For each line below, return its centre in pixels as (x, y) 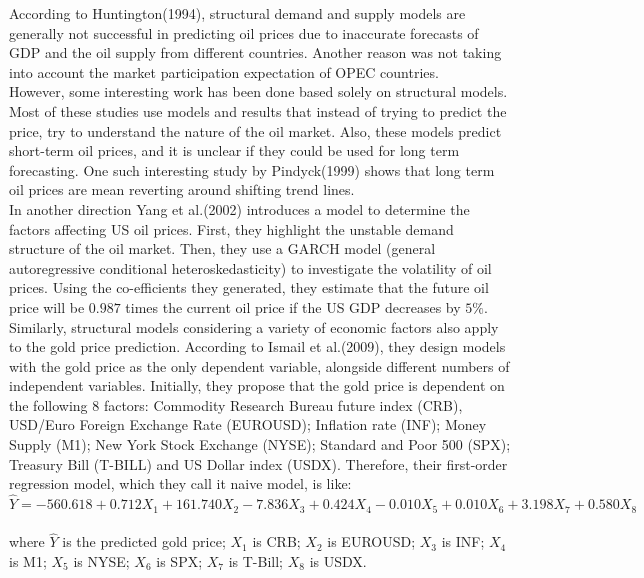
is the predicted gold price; (144, 541)
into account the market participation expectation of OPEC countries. (224, 71)
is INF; (463, 541)
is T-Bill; (256, 560)
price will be (47, 306)
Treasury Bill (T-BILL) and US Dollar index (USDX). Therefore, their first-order (258, 463)
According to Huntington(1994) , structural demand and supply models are (237, 13)
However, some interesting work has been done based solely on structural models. (258, 91)
